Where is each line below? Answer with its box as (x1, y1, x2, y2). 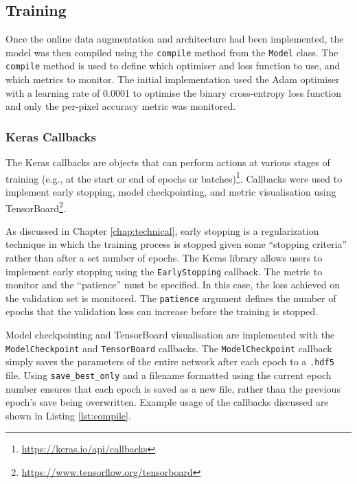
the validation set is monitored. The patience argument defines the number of (5, 290, 336, 305)
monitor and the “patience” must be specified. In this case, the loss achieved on (5, 277, 340, 292)
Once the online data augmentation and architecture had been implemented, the (5, 32, 344, 46)
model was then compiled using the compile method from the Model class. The (5, 45, 338, 59)
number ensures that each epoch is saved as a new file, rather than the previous (5, 381, 341, 395)
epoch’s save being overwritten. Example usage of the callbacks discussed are (5, 395, 329, 409)
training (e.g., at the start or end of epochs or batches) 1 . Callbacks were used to (5, 169, 343, 185)
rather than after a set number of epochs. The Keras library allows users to (5, 250, 323, 264)
